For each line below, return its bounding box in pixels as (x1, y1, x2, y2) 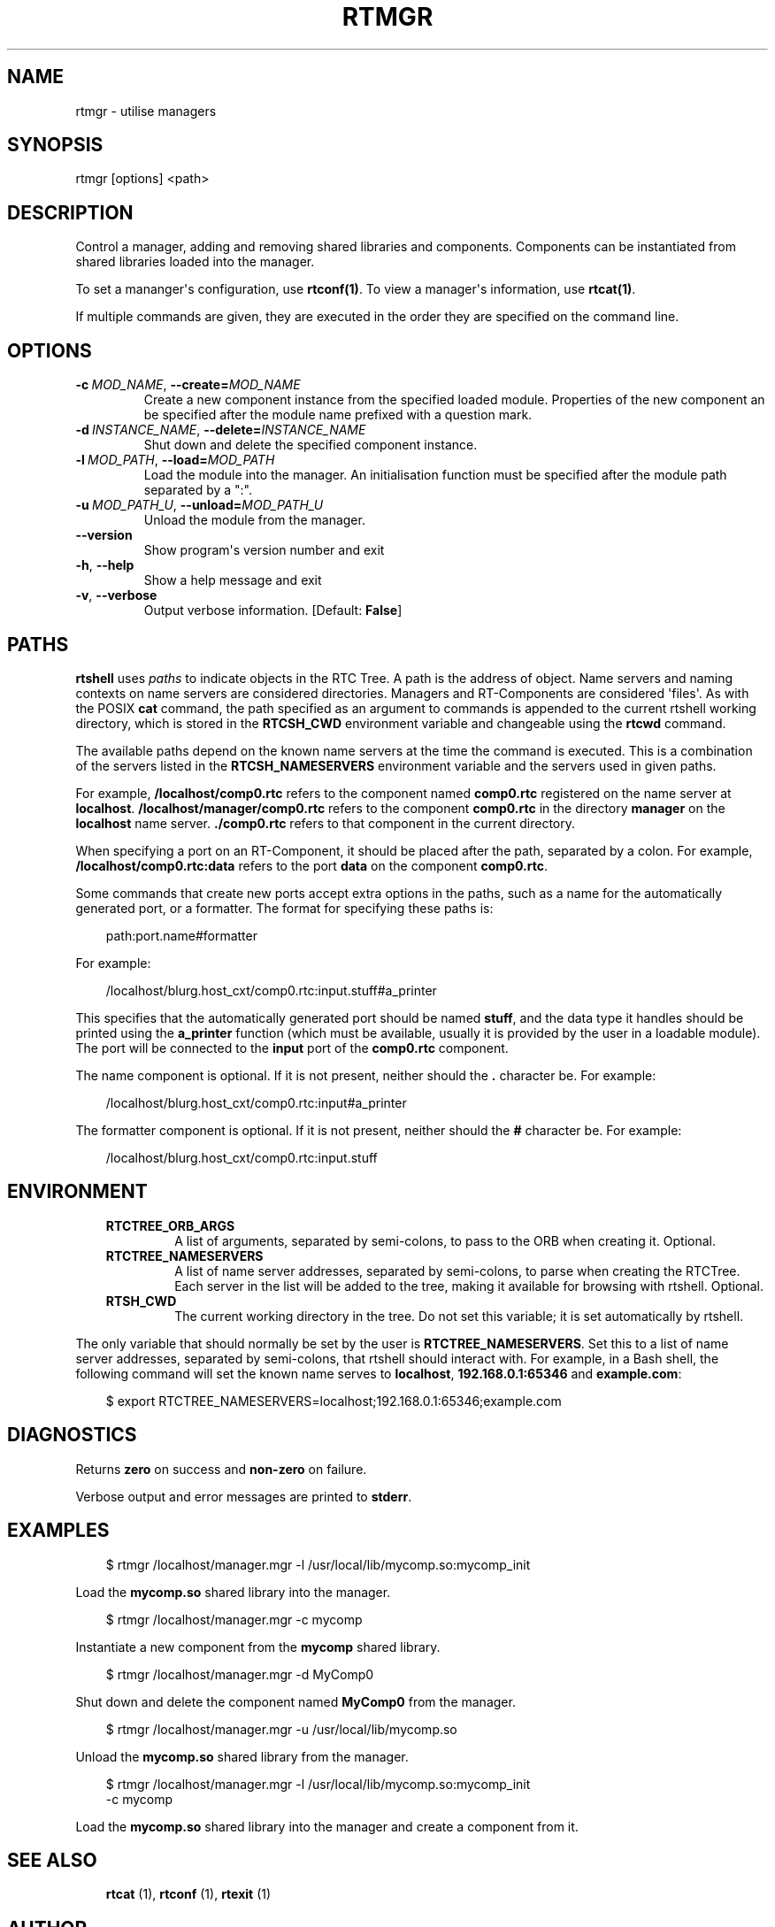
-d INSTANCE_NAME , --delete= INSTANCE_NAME (75, 422, 366, 438)
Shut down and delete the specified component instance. (143, 437, 478, 453)
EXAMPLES (7, 1519, 110, 1542)
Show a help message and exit (143, 572, 322, 588)
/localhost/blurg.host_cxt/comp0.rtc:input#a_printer (105, 1094, 407, 1110)
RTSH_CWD (105, 1293, 177, 1309)
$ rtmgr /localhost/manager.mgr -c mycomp (105, 1611, 363, 1627)
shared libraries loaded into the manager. (75, 254, 315, 270)
